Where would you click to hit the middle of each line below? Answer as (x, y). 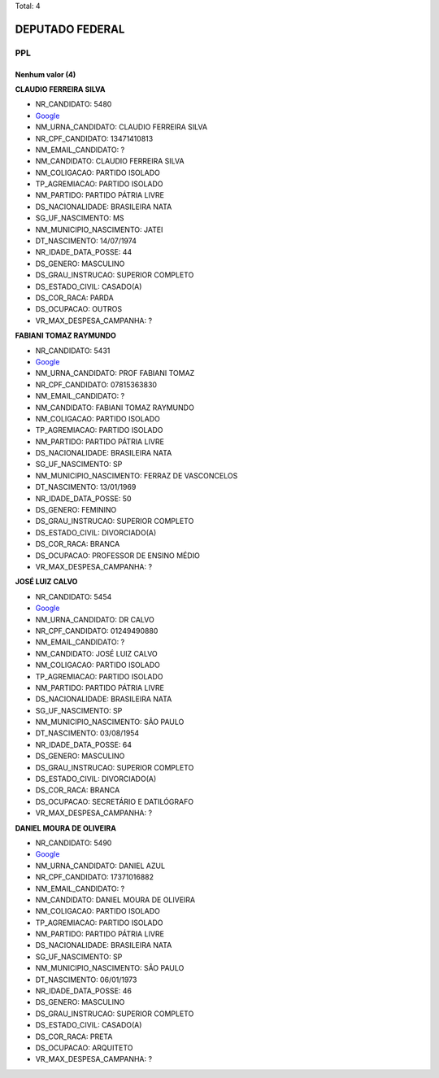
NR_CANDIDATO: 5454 (74, 596)
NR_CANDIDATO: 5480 (74, 104)
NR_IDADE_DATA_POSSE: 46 (84, 991)
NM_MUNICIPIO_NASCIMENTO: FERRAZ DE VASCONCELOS (137, 475)
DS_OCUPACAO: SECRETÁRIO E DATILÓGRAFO (115, 801)
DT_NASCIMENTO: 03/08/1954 (87, 733)
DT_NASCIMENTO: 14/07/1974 (86, 241)
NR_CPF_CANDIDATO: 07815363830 (96, 384)
